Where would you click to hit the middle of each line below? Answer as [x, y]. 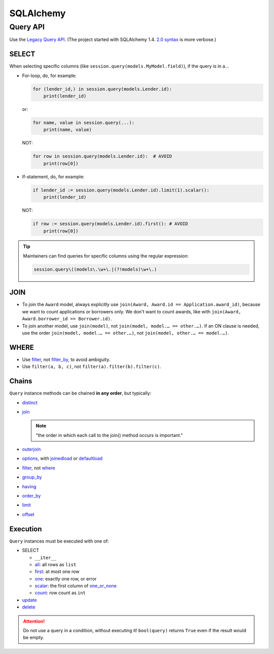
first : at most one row [57, 572]
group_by [32, 477]
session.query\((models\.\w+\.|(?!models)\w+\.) [95, 269]
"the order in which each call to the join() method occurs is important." [109, 435]
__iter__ [46, 557]
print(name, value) [68, 130]
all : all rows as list [56, 564]
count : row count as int [60, 593]
